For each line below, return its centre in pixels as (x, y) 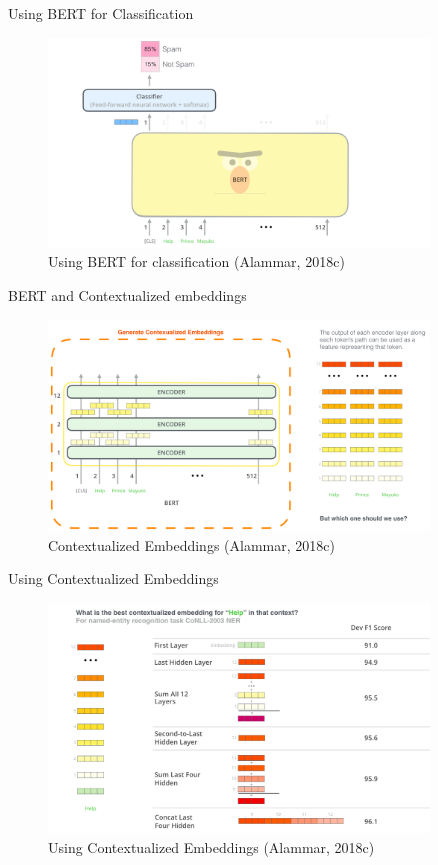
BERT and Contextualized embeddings (127, 294)
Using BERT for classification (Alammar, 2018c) (196, 261)
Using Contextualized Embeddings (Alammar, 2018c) (211, 846)
